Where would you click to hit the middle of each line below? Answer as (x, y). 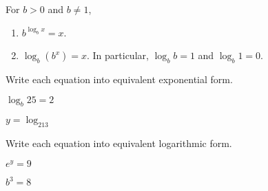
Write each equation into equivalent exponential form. (119, 79)
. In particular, (117, 55)
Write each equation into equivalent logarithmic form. (119, 143)
